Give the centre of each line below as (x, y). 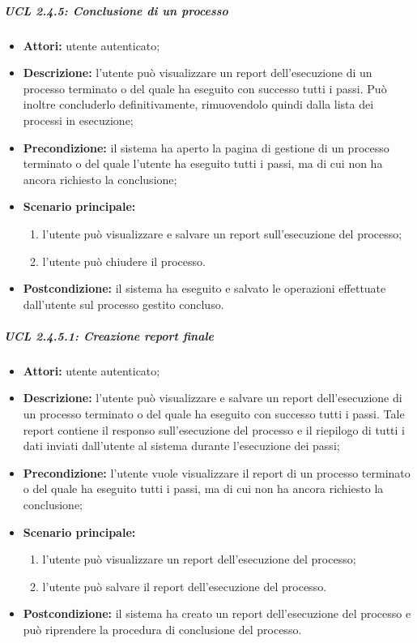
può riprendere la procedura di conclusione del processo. (162, 629)
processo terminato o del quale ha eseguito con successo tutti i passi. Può (205, 88)
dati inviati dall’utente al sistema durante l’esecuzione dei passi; (181, 446)
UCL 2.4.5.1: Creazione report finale (109, 335)
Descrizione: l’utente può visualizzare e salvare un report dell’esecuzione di (213, 398)
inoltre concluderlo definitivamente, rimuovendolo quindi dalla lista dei (198, 104)
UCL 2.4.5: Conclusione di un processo (116, 10)
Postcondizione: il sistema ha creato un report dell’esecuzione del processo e (217, 613)
